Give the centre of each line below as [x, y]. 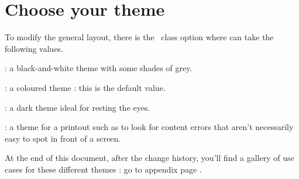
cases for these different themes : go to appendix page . [103, 169]
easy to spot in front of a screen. [63, 138]
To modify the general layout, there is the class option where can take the [139, 37]
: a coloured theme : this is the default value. [85, 87]
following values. [34, 48]
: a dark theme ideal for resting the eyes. [78, 107]
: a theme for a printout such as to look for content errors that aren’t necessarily [149, 127]
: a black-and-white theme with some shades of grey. [99, 68]
